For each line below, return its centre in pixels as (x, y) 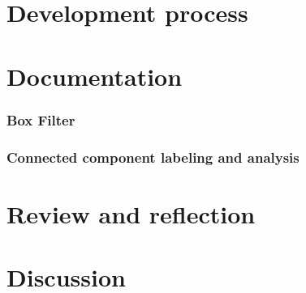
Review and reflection (131, 213)
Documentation (95, 76)
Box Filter (41, 119)
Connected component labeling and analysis (153, 157)
